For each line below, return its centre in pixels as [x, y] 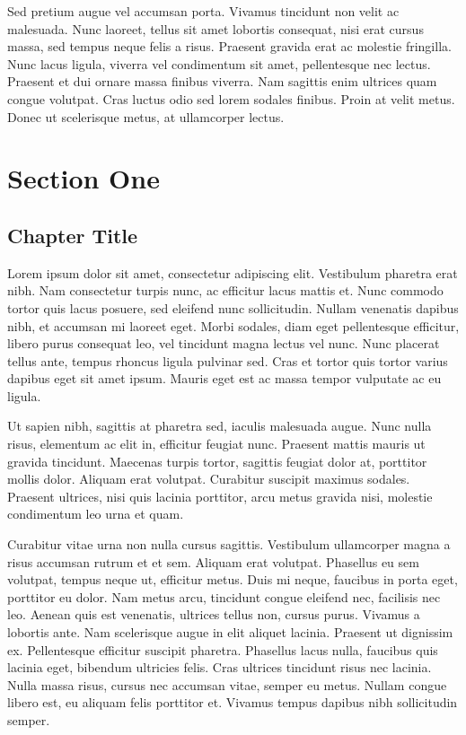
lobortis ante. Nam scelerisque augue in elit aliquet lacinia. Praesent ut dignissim [230, 632]
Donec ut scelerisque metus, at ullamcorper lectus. [146, 116]
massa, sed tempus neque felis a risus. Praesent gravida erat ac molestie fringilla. [229, 46]
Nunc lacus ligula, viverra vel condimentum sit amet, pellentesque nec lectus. [219, 63]
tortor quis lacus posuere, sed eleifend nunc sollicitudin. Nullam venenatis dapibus [233, 307]
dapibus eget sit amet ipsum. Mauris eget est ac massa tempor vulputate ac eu [224, 378]
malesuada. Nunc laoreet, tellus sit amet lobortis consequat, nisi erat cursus [215, 28]
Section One [84, 178]
